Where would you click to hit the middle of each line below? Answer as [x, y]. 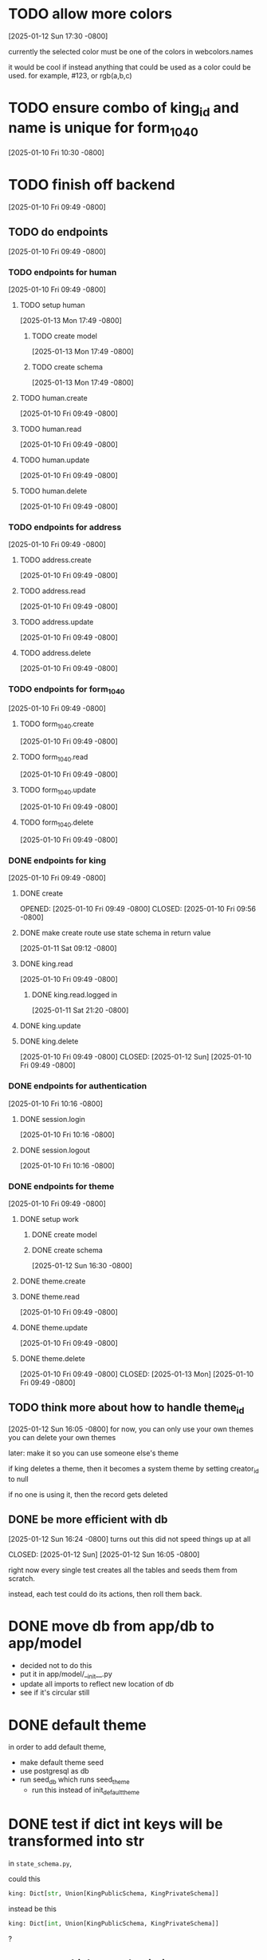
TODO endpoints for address [65, 527]
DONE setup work [49, 1220]
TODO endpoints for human [63, 272]
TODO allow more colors [90, 14]
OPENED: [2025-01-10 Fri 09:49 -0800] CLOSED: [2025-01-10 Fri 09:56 [138, 909]
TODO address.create [55, 560]
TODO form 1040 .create [57, 725]
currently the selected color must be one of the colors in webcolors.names [131, 51]
